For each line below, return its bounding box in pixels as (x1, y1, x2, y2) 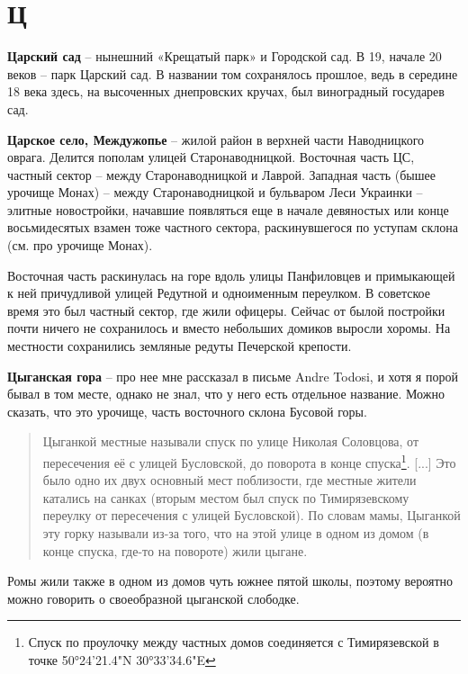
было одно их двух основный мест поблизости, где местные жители (42, 471, 417, 490)
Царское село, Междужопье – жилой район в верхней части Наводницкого (7, 130, 425, 148)
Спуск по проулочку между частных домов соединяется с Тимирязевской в (28, 633, 439, 652)
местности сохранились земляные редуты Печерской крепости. (7, 337, 352, 355)
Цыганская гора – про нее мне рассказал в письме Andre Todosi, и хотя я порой (7, 366, 458, 385)
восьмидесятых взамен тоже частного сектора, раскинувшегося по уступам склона (7, 218, 459, 237)
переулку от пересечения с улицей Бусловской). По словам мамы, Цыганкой (42, 506, 461, 525)
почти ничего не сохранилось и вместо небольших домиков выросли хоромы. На (7, 319, 451, 337)
